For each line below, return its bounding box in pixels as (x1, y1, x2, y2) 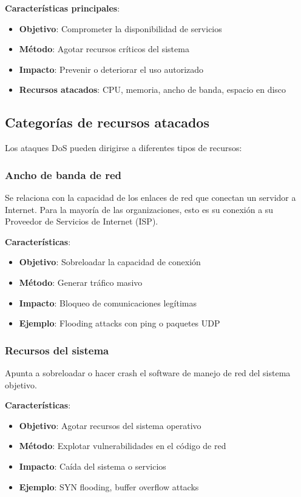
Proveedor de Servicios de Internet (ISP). (5, 215, 158, 228)
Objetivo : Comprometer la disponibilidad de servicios (19, 22, 222, 35)
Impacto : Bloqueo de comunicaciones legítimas (19, 296, 197, 309)
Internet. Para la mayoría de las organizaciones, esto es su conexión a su (5, 203, 274, 215)
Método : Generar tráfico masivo (19, 276, 143, 288)
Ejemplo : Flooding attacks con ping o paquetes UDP (19, 317, 220, 330)
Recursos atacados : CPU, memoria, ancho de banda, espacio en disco (19, 83, 286, 96)
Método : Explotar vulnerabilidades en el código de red (19, 439, 226, 452)
